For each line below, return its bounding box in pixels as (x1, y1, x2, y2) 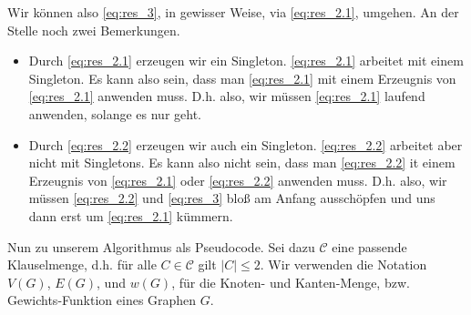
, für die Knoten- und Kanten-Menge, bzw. (171, 272, 410, 291)
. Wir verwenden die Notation (260, 255, 427, 274)
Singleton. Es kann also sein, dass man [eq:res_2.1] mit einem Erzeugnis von (28, 68, 456, 87)
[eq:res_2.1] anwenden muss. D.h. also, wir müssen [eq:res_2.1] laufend (28, 86, 425, 106)
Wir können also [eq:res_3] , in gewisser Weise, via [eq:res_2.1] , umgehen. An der (7, 3, 459, 21)
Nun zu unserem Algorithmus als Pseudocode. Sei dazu (7, 237, 315, 256)
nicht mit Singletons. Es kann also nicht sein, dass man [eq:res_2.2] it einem (28, 153, 456, 172)
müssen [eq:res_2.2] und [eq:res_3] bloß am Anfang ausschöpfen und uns (28, 188, 435, 208)
